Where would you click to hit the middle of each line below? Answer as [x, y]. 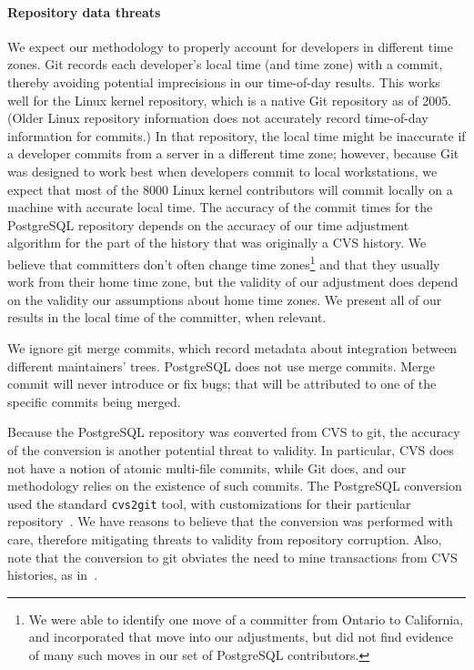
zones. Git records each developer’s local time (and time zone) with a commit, [225, 64]
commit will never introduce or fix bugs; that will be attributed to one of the [222, 384]
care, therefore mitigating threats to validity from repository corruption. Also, [225, 538]
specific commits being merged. [94, 401]
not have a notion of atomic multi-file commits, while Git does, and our [207, 467]
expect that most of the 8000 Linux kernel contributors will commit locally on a [230, 189]
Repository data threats [84, 11]
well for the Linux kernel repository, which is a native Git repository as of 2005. [230, 100]
